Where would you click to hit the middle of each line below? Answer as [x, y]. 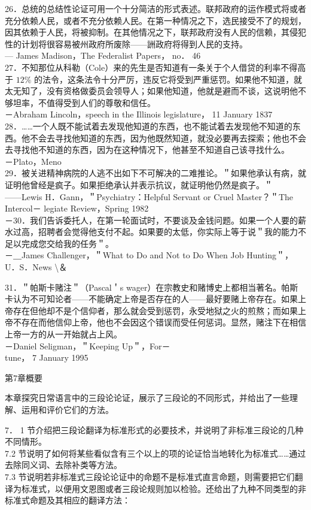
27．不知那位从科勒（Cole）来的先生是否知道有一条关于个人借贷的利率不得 [151, 67]
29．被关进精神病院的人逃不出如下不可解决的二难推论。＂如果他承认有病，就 [155, 173]
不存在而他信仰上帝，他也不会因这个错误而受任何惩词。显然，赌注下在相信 [159, 322]
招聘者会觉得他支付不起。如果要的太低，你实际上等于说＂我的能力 [168, 232]
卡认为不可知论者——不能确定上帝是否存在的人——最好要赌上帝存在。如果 [151, 299]
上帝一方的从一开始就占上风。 [63, 334]
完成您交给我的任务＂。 [67, 243]
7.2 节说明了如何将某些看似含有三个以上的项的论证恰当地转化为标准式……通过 [155, 453]
